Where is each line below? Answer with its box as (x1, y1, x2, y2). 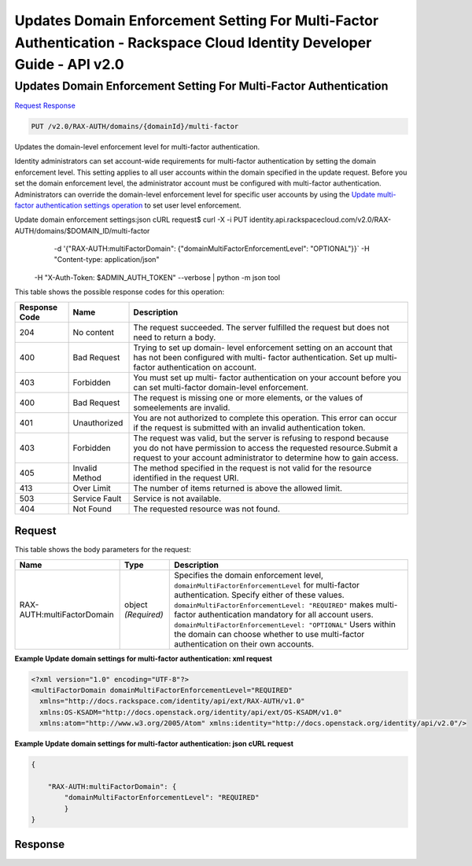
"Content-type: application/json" (53, 255, 160, 264)
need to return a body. (133, 331, 216, 342)
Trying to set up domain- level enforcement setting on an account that (133, 342, 393, 353)
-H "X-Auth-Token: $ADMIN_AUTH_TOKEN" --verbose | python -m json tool (34, 272, 281, 282)
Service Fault (72, 492, 122, 503)
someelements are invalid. (133, 402, 230, 413)
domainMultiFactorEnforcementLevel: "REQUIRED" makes (174, 599, 374, 610)
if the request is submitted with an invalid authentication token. (133, 422, 366, 433)
